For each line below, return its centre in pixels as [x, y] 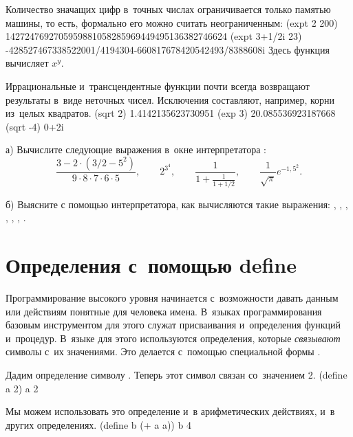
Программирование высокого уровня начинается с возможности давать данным [172, 297]
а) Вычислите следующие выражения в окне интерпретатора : [136, 149]
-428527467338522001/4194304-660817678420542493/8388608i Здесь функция [168, 49]
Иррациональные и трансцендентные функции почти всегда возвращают [158, 86]
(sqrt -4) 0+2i [35, 126]
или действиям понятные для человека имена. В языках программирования [164, 311]
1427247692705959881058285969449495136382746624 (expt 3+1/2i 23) [154, 36]
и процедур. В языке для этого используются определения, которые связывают [173, 338]
